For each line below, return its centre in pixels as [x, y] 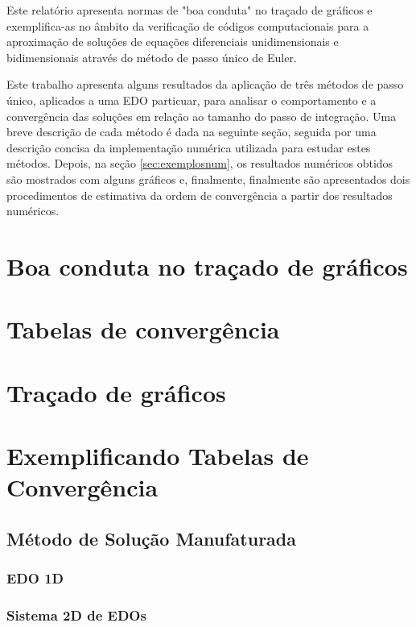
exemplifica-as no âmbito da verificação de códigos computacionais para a [188, 25]
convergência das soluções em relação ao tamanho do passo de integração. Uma [202, 116]
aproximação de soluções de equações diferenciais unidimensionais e [173, 42]
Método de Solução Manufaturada [152, 538]
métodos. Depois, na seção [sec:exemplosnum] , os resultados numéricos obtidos [200, 163]
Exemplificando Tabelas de [158, 456]
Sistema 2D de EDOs [76, 615]
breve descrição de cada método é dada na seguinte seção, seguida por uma [192, 132]
